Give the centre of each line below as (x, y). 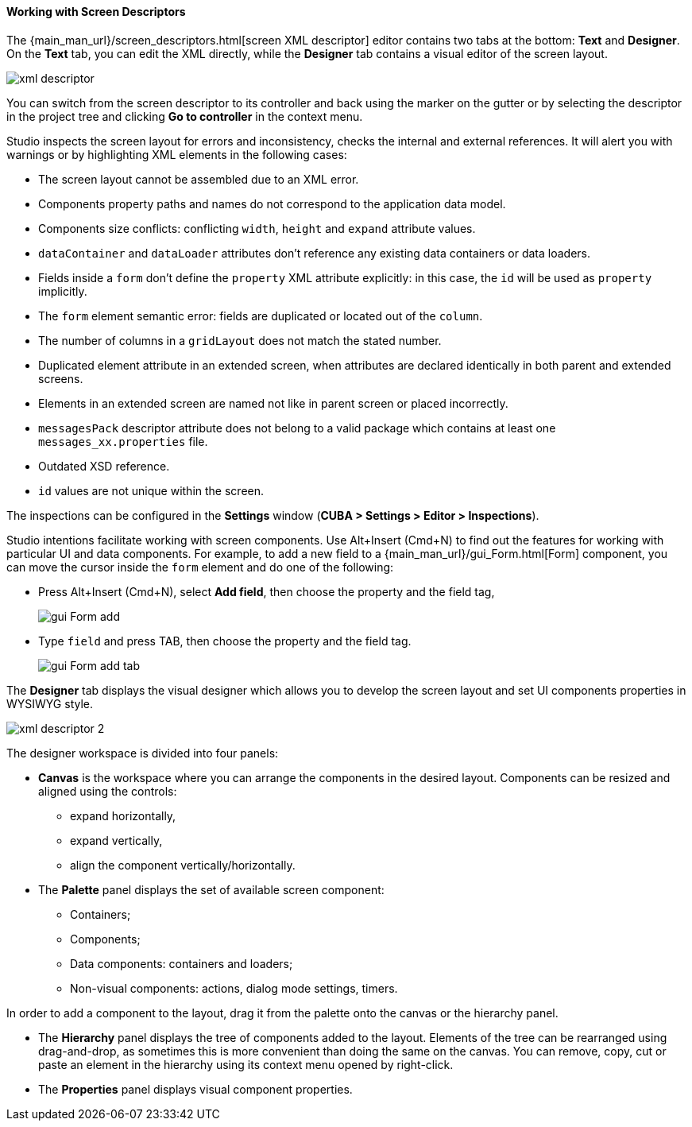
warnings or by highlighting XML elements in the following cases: (177, 154)
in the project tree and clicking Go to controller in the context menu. (185, 116)
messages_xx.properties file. (123, 441)
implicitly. (63, 291)
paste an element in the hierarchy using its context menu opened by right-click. (246, 1064)
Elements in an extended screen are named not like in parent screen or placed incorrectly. (273, 403)
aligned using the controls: (108, 791)
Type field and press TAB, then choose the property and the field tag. (225, 641)
